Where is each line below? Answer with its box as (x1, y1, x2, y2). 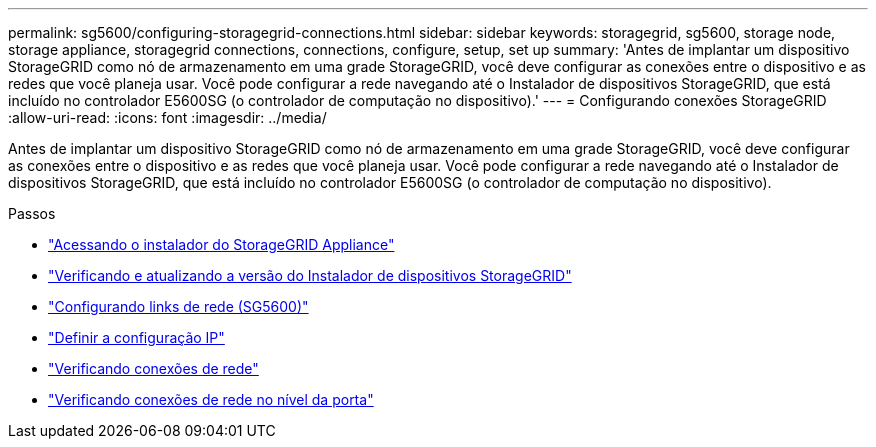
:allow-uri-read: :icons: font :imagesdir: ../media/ (8, 109, 327, 126)
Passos (8, 205, 56, 222)
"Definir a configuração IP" (48, 329, 225, 346)
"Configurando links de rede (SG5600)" (48, 298, 309, 315)
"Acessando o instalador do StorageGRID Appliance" (48, 236, 395, 253)
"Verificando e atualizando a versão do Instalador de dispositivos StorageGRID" (48, 267, 572, 284)
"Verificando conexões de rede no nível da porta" (48, 391, 374, 408)
